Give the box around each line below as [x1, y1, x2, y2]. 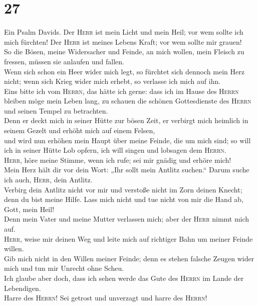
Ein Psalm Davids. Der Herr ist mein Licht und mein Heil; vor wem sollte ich [4, 27, 243, 37]
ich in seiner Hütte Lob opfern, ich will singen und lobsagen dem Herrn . [4, 145, 226, 155]
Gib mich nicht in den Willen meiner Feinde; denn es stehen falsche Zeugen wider [4, 253, 254, 263]
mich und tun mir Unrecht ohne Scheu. [4, 263, 124, 273]
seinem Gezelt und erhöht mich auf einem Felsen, [4, 125, 155, 136]
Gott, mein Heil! [4, 203, 55, 214]
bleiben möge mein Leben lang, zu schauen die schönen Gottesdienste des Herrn [4, 95, 251, 106]
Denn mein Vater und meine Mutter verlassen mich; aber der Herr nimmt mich [4, 214, 249, 224]
